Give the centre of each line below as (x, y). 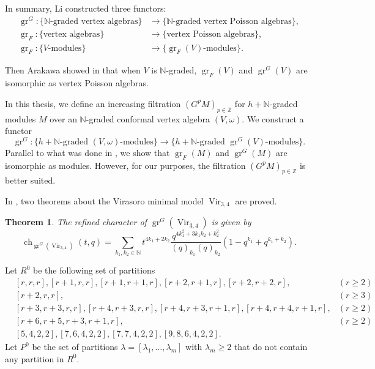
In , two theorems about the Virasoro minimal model (104, 201)
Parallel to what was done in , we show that (87, 152)
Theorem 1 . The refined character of (76, 222)
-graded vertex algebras (94, 21)
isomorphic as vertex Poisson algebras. (77, 83)
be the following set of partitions (94, 270)
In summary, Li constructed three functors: (86, 8)
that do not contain (271, 347)
